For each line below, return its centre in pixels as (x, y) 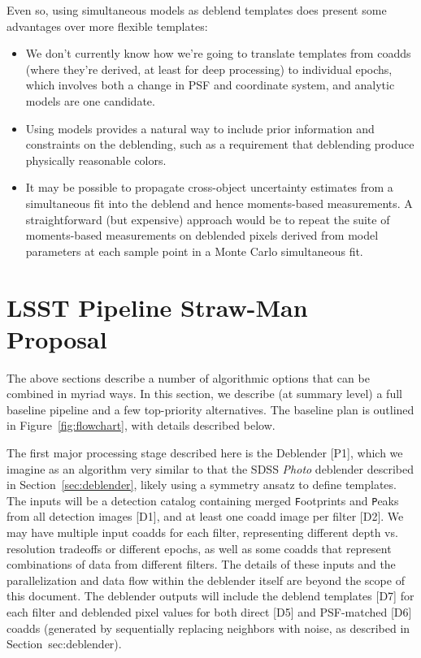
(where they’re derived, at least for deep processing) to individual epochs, (209, 69)
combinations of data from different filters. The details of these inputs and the (201, 564)
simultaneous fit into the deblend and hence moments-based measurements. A (219, 203)
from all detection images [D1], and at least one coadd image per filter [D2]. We (205, 516)
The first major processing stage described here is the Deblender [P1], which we (205, 452)
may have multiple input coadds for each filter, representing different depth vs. (202, 532)
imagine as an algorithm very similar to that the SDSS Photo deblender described (210, 468)
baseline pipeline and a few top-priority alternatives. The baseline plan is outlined (210, 409)
